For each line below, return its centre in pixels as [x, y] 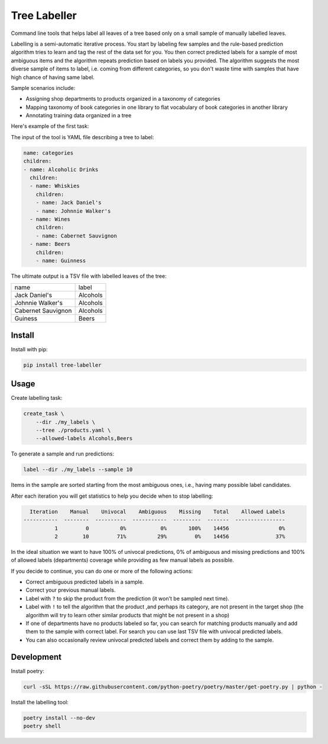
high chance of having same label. [53, 77]
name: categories [48, 153]
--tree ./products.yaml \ [73, 430]
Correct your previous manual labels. [71, 590]
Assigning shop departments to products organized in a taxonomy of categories [123, 99]
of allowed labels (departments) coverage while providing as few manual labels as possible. [123, 560]
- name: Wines [50, 219]
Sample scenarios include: [43, 88]
